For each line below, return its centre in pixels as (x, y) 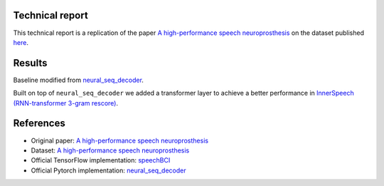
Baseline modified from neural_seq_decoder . (78, 80)
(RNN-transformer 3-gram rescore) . (66, 103)
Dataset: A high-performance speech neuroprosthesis (110, 150)
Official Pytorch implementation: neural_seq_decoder (108, 170)
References (39, 124)
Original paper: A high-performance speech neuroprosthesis (120, 140)
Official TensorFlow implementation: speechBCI (101, 160)
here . (21, 42)
